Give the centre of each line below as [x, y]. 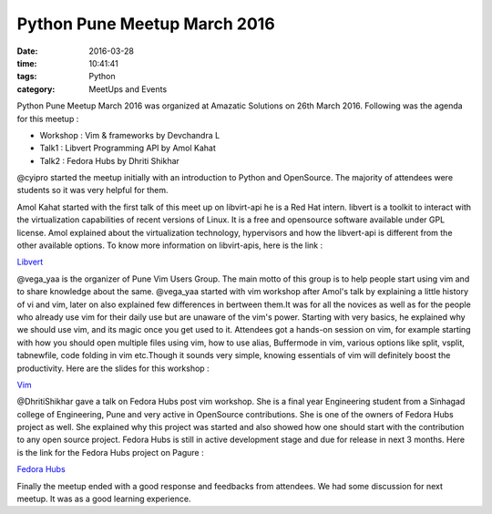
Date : [27, 51]
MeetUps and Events [128, 89]
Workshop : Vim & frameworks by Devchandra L [130, 135]
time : [27, 63]
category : [36, 89]
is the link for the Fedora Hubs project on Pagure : [110, 452]
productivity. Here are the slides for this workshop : [113, 368]
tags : [27, 77]
